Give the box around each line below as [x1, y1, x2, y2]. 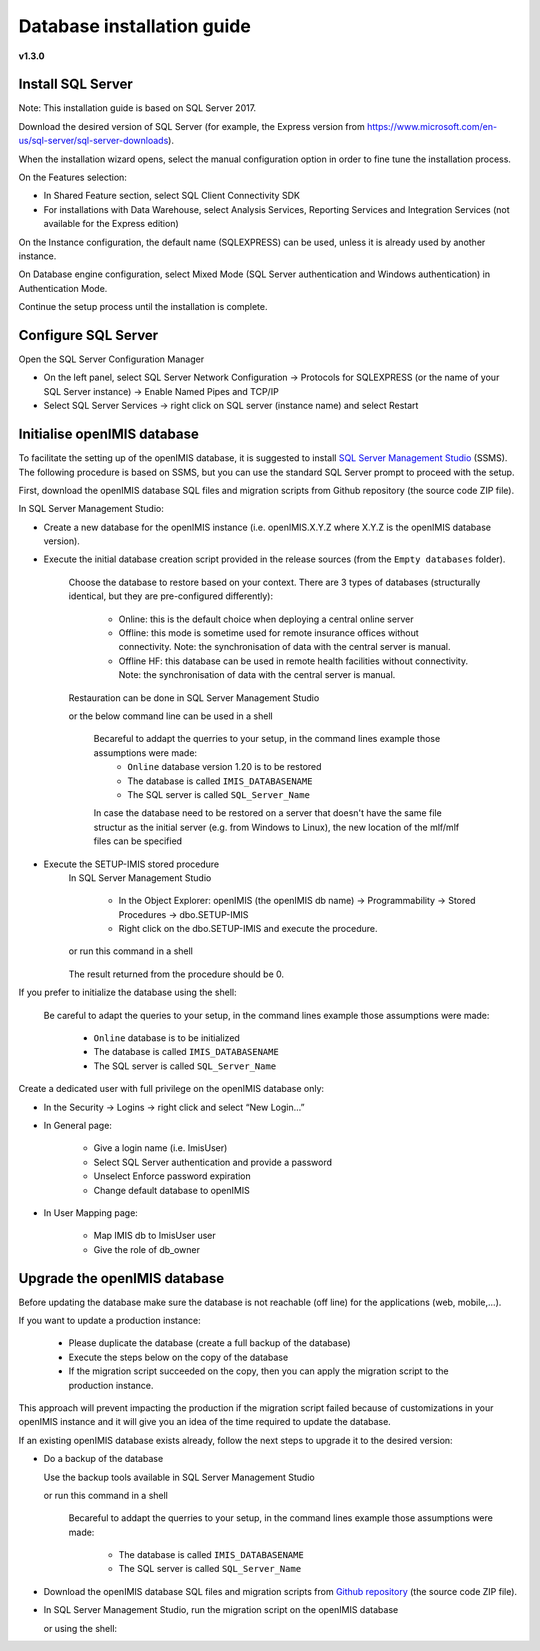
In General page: [43, 1119, 112, 1131]
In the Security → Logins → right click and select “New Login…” [43, 1101, 305, 1113]
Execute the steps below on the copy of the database [68, 1351, 289, 1363]
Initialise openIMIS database [18, 426, 199, 443]
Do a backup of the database [43, 1453, 164, 1465]
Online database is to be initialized [93, 1032, 240, 1044]
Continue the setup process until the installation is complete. [18, 301, 268, 313]
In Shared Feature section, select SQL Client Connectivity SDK [43, 190, 300, 202]
